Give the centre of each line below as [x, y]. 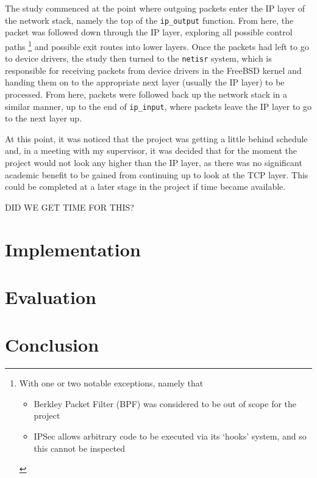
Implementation [73, 249]
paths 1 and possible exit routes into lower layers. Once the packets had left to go [157, 45]
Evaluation [51, 296]
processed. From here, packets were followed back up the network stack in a [146, 94]
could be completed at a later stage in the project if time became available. [145, 186]
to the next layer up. [44, 118]
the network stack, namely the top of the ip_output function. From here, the [149, 20]
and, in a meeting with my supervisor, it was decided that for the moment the [151, 150]
